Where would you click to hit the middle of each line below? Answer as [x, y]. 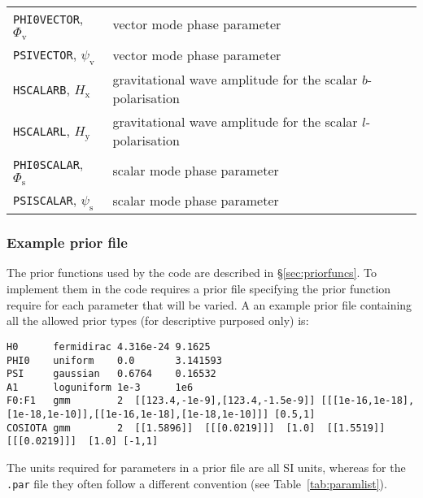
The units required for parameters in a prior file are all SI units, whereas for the [206, 468]
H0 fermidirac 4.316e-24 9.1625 [109, 346]
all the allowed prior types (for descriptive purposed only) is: [158, 320]
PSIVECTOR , [45, 54]
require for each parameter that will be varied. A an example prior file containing [209, 304]
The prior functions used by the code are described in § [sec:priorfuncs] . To [192, 273]
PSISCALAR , [45, 200]
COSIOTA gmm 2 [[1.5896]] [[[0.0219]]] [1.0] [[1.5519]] [196, 428]
